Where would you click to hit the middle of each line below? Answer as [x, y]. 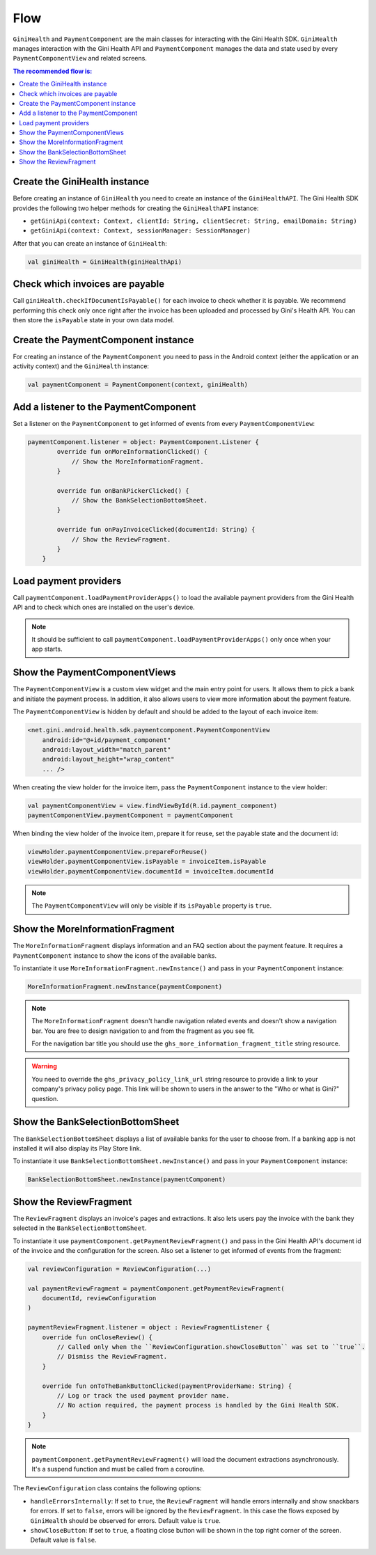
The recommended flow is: [53, 71]
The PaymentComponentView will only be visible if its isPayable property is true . [152, 906]
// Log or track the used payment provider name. [143, 1396]
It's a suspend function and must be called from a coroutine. [118, 1469]
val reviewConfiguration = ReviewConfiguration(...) [119, 1269]
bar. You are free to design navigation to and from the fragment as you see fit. [143, 1031]
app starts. [47, 649]
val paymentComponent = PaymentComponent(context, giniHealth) [138, 385]
